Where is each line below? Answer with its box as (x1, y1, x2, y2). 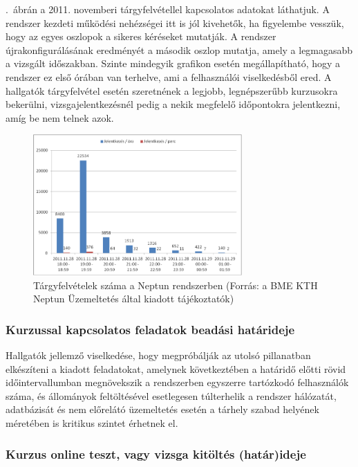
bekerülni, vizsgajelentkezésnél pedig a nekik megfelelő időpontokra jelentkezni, (6, 97, 341, 111)
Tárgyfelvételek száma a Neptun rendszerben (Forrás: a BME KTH (33, 277, 318, 292)
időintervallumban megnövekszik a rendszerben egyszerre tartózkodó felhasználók (6, 375, 349, 390)
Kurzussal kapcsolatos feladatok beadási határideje (6, 320, 295, 338)
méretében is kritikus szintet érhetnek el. (6, 416, 178, 430)
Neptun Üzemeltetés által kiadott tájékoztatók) (33, 291, 234, 306)
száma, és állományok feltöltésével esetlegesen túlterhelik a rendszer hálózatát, (6, 388, 337, 403)
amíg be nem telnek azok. (6, 110, 114, 125)
